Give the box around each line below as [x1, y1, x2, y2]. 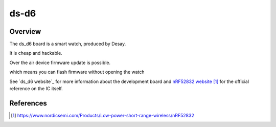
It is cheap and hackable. [9, 50, 62, 56]
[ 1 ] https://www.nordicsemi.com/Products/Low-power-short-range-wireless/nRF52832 [11, 112, 194, 118]
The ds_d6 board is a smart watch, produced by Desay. [9, 41, 126, 47]
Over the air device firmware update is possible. [9, 59, 111, 66]
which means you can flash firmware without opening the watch [9, 69, 145, 75]
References [9, 99, 47, 108]
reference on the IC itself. [9, 86, 63, 92]
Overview [9, 27, 41, 36]
